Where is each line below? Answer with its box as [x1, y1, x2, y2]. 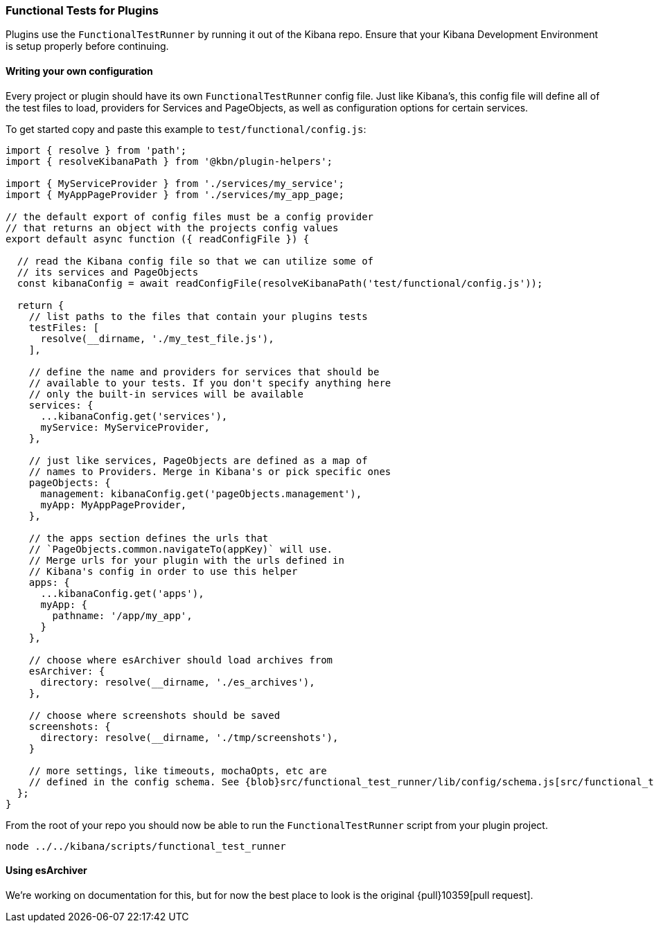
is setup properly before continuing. [6, 40, 169, 53]
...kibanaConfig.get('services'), [40, 410, 228, 422]
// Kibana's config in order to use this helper [28, 565, 298, 577]
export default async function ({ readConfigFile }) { [6, 233, 310, 244]
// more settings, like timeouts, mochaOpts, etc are [28, 765, 327, 776]
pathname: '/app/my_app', [52, 609, 193, 621]
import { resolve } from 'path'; [6, 144, 187, 156]
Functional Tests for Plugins [6, 3, 159, 17]
